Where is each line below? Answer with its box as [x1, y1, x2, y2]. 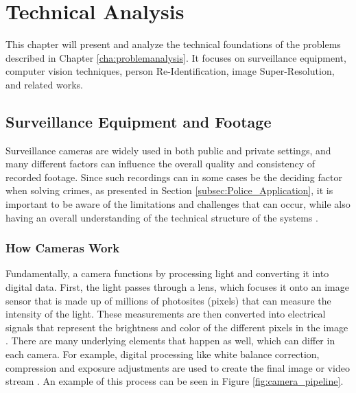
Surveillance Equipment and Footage [5, 110, 272, 132]
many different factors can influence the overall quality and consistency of [5, 156, 316, 171]
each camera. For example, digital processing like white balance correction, [5, 347, 320, 361]
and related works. [5, 77, 83, 91]
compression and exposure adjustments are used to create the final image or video [5, 360, 350, 374]
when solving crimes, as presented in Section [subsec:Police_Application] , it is [5, 183, 333, 198]
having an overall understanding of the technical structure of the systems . [5, 210, 318, 224]
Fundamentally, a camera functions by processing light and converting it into [5, 266, 329, 281]
